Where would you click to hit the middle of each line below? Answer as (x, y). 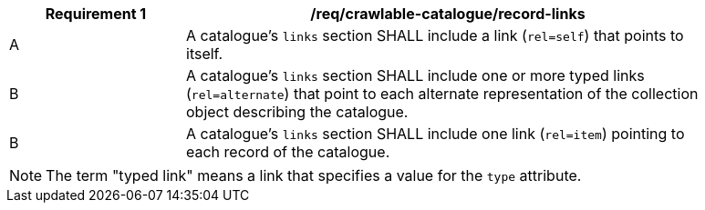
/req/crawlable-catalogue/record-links (448, 14)
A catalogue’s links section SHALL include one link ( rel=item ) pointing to (435, 134)
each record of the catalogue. (288, 152)
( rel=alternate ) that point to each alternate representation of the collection (442, 94)
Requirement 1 (96, 14)
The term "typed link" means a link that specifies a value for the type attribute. (314, 175)
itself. (205, 54)
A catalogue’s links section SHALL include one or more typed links (415, 75)
